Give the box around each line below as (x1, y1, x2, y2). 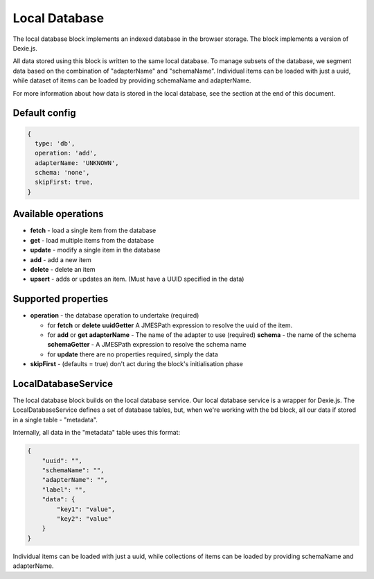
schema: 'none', (35, 168, 90, 177)
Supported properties (12, 293, 109, 305)
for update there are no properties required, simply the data (47, 350, 218, 358)
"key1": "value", (56, 505, 116, 513)
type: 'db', (35, 139, 75, 147)
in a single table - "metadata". (12, 415, 98, 424)
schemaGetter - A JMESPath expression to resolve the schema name (47, 340, 247, 349)
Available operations (12, 208, 104, 220)
